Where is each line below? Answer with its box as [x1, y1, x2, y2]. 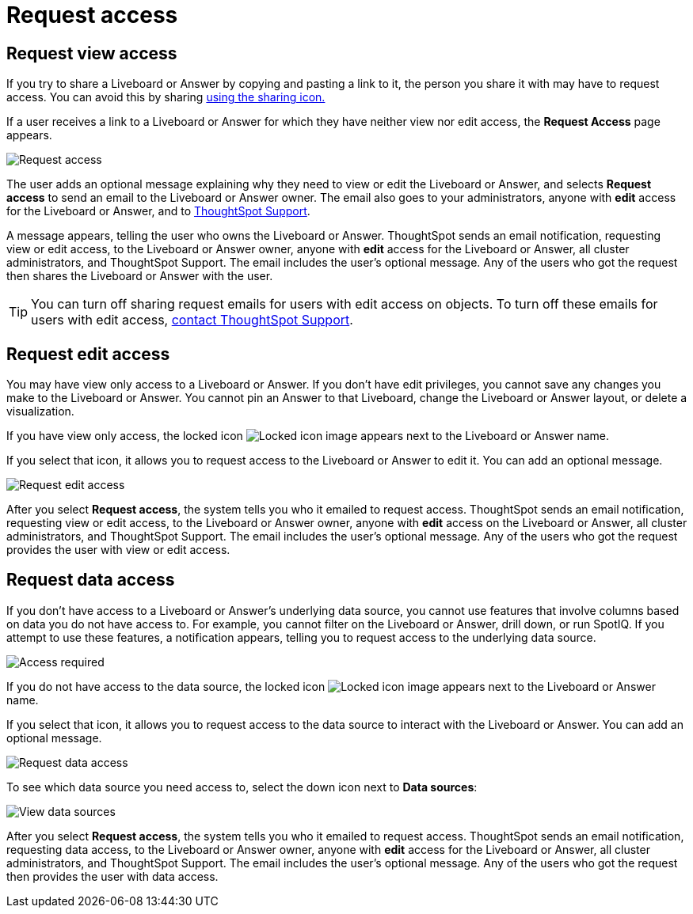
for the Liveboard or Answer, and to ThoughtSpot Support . [6, 204, 310, 218]
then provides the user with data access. [6, 869, 219, 883]
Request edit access [6, 343, 170, 364]
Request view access [6, 43, 177, 63]
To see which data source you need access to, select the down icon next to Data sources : [6, 779, 478, 794]
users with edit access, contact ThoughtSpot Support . [31, 312, 353, 328]
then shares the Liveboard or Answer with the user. [6, 269, 273, 283]
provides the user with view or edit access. [6, 543, 230, 557]
